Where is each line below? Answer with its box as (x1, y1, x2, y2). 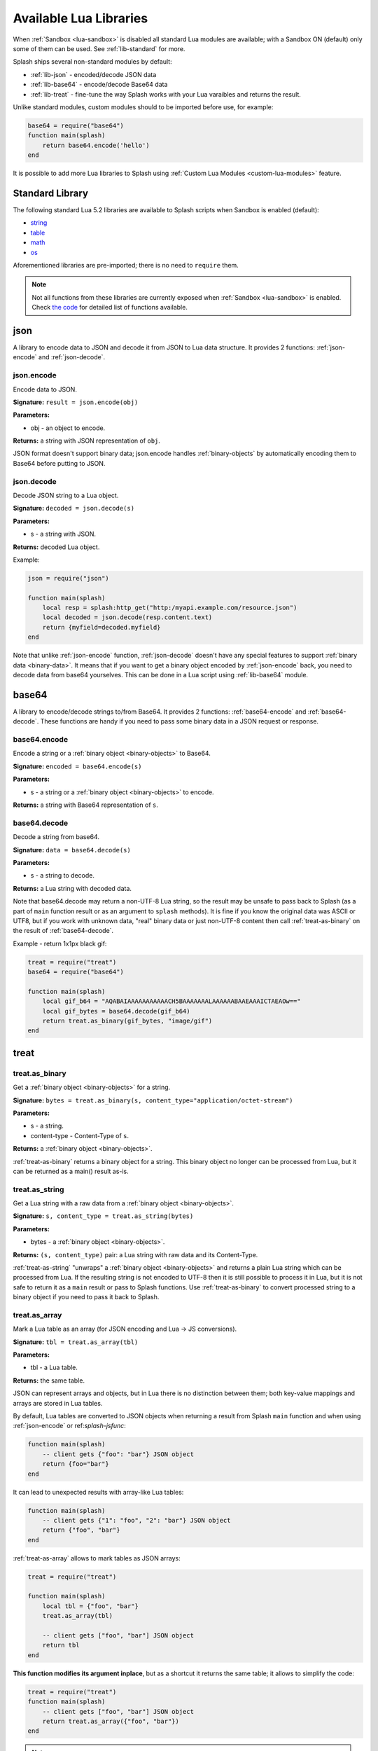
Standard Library (13, 187, 89, 199)
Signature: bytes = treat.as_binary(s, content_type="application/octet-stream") (13, 1096, 293, 1105)
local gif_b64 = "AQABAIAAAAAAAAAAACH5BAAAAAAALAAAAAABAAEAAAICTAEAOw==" (42, 997, 301, 1005)
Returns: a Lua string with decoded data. (13, 884, 132, 892)
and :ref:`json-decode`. (38, 353, 105, 361)
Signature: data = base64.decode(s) (13, 845, 131, 854)
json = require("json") (27, 574, 110, 582)
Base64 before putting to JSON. (13, 459, 106, 467)
